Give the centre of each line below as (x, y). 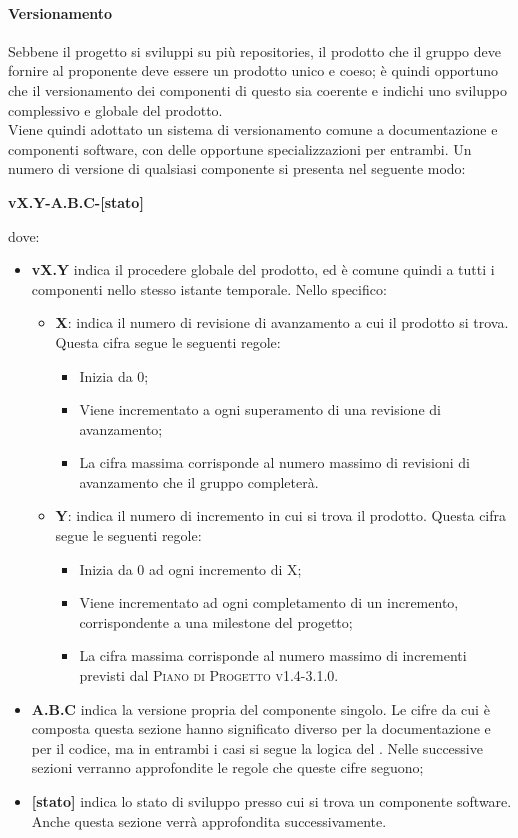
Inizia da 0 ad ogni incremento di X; (190, 568)
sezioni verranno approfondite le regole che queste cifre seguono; (227, 767)
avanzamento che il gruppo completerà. (199, 481)
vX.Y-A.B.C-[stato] (76, 201)
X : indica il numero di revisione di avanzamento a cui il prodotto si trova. (282, 322)
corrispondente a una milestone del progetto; (216, 621)
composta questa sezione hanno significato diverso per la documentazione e (261, 728)
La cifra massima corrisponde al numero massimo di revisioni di (274, 462)
